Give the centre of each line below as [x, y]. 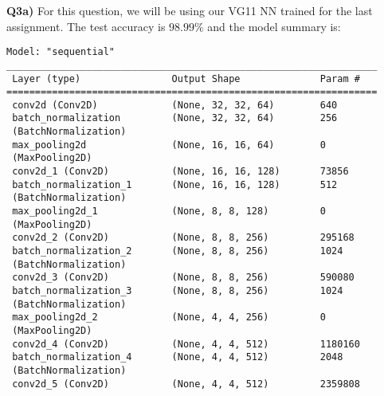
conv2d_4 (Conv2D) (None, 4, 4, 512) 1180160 [186, 344]
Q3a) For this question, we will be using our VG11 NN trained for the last [190, 10]
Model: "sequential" [61, 52]
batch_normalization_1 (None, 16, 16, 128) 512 [175, 184]
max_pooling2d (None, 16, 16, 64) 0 [169, 145]
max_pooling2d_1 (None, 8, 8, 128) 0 [169, 212]
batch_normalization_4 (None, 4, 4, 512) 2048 [178, 357]
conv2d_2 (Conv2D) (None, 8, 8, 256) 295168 [183, 238]
